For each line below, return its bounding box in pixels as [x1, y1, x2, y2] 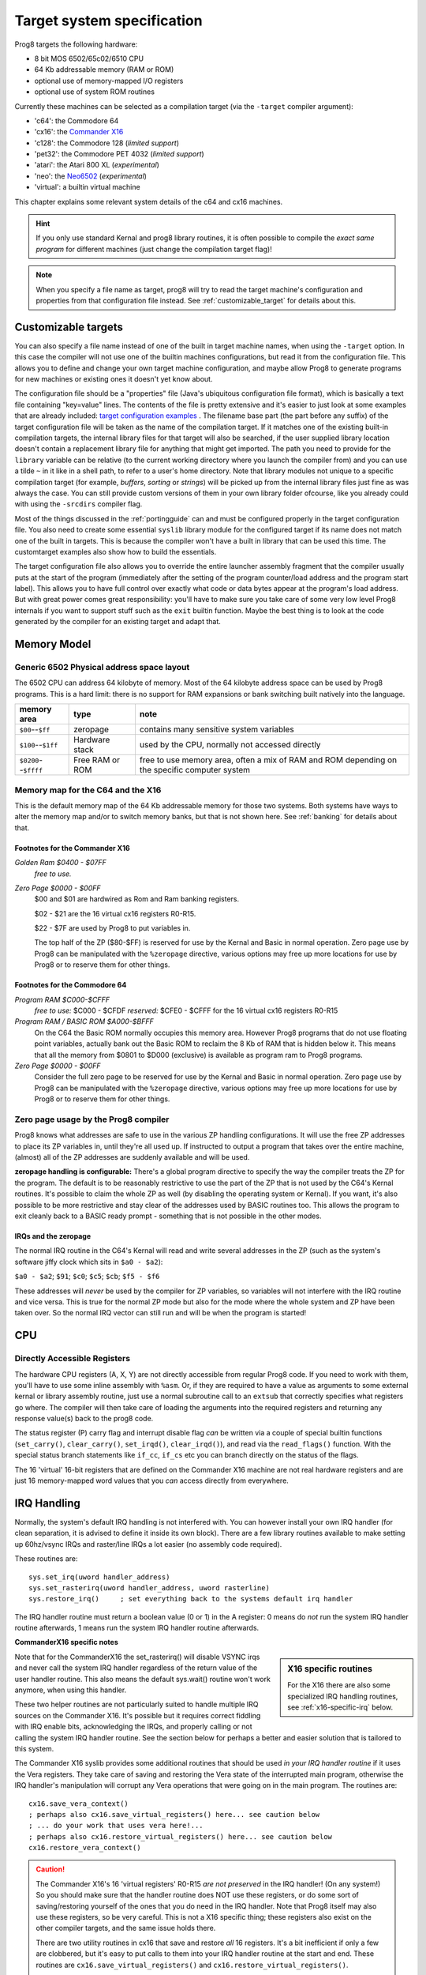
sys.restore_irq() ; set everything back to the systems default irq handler [28, 1594, 353, 1604]
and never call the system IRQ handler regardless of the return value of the [14, 1663, 258, 1672]
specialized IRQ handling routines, [287, 1691, 398, 1701]
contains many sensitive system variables [139, 724, 295, 735]
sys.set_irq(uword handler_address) [28, 1572, 170, 1582]
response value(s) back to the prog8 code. [14, 1414, 154, 1424]
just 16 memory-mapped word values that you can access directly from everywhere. [14, 1476, 290, 1485]
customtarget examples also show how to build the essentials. [14, 547, 217, 556]
